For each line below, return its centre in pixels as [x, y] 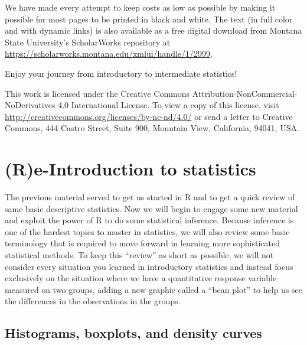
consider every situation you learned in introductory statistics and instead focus [149, 266]
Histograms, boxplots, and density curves [133, 333]
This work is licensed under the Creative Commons [97, 93]
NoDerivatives [30, 105]
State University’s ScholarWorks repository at [88, 42]
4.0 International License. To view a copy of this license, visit [169, 105]
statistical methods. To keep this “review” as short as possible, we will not [139, 255]
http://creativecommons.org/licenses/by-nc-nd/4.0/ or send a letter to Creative [149, 116]
